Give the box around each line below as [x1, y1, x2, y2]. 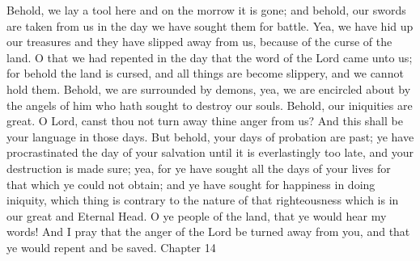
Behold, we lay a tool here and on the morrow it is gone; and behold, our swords [6, 2, 406, 18]
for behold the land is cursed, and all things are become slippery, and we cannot [6, 65, 404, 82]
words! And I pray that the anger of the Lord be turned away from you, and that [6, 223, 410, 240]
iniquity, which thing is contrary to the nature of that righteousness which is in [6, 192, 399, 208]
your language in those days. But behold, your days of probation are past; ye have [6, 128, 414, 145]
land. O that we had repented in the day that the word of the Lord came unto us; [6, 48, 413, 65]
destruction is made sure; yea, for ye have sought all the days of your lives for [6, 159, 391, 176]
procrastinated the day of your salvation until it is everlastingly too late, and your [6, 144, 414, 161]
